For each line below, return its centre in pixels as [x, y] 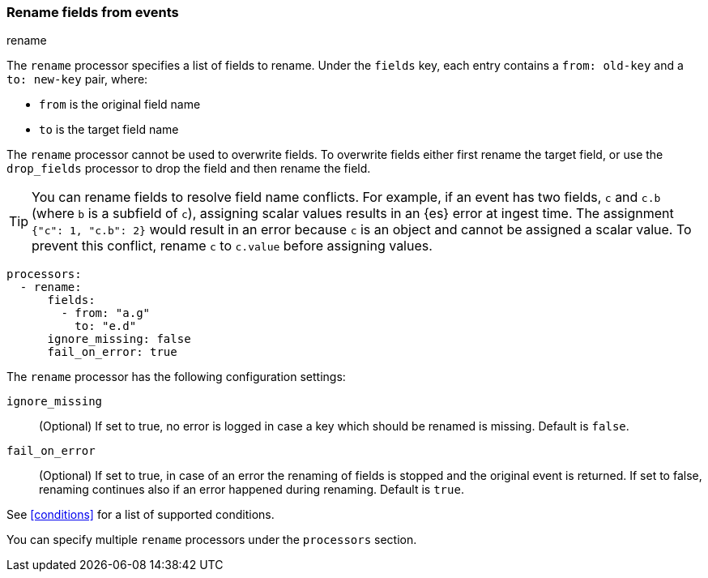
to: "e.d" [106, 326]
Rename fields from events [93, 12]
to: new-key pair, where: [77, 79]
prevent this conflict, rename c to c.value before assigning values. [232, 246]
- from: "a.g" [106, 313]
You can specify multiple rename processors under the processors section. [212, 540]
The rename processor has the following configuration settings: [176, 377]
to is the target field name [109, 130]
